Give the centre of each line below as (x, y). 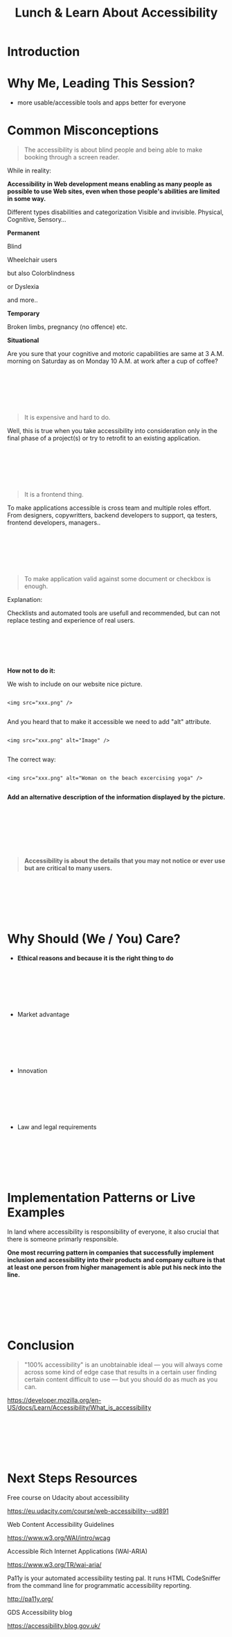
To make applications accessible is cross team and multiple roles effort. (109, 508)
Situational (23, 340)
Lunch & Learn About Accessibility (116, 13)
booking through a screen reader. (72, 157)
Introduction (44, 52)
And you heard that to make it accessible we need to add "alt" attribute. (109, 722)
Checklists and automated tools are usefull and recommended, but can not (114, 613)
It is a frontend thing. (54, 495)
